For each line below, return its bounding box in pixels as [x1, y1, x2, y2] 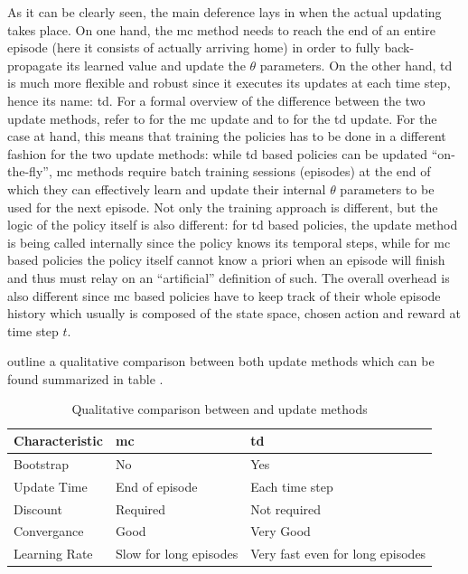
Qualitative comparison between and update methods [71, 400, 368, 419]
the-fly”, [7, 162, 52, 181]
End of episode [116, 476, 198, 495]
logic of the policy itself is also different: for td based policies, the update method [7, 215, 458, 234]
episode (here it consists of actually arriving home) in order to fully [7, 38, 380, 57]
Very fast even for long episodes [250, 544, 426, 563]
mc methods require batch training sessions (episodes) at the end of [56, 162, 431, 181]
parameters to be [340, 179, 435, 198]
